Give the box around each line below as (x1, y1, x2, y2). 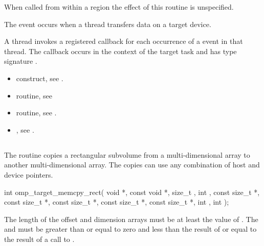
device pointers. (4, 169, 53, 180)
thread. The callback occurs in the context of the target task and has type (4, 45, 237, 56)
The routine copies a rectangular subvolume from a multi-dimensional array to (4, 149, 250, 160)
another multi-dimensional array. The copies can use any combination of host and (4, 159, 260, 170)
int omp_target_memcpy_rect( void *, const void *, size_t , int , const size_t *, (4, 186, 260, 197)
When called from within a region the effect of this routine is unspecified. (4, 2, 234, 12)
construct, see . (16, 72, 63, 83)
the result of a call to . (4, 233, 75, 244)
